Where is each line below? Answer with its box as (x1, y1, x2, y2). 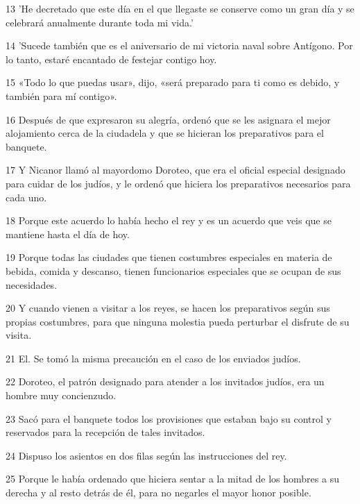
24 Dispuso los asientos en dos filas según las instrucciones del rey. (6, 448, 287, 462)
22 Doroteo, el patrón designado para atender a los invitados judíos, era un (6, 374, 325, 389)
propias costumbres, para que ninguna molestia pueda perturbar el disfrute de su (6, 314, 350, 328)
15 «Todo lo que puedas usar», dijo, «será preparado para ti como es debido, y (6, 75, 340, 90)
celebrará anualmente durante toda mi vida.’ (6, 15, 194, 29)
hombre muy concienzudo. (6, 388, 117, 403)
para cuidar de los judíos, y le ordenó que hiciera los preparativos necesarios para (6, 176, 351, 190)
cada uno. (6, 190, 47, 204)
